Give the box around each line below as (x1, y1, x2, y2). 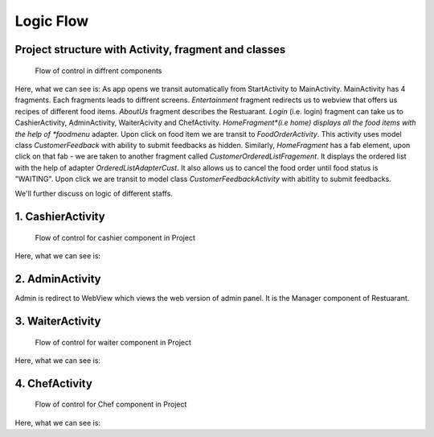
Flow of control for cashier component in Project (35, 233, 196, 242)
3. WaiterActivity (14, 314, 101, 328)
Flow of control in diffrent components (35, 65, 162, 76)
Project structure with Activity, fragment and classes (14, 43, 286, 56)
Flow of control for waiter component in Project (35, 337, 192, 347)
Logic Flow (14, 12, 89, 30)
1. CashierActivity (14, 210, 105, 224)
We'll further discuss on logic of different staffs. (14, 189, 173, 199)
